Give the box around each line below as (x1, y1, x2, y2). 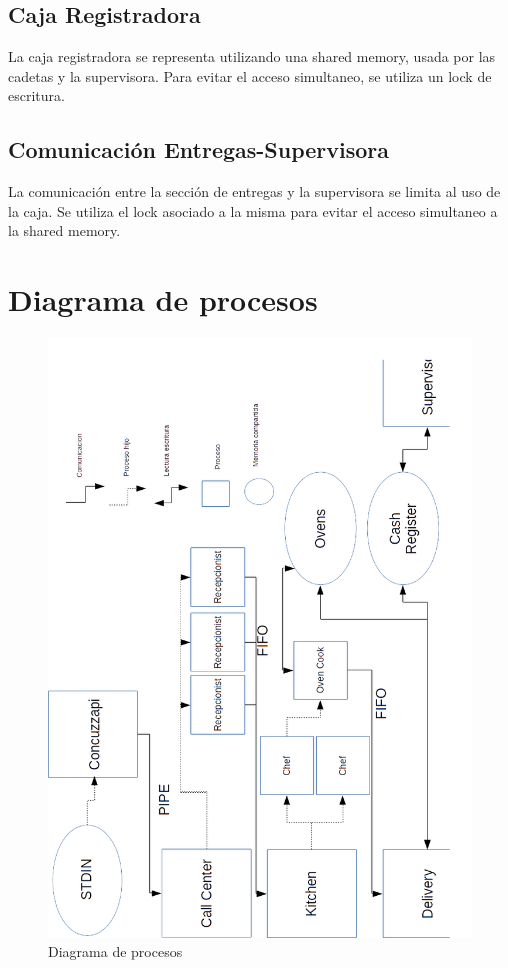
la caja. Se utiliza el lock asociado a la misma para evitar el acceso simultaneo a (8, 200, 498, 221)
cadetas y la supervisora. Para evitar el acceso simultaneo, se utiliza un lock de (8, 65, 492, 86)
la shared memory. (8, 220, 121, 241)
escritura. (8, 85, 65, 106)
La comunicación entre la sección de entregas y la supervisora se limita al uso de (8, 181, 501, 202)
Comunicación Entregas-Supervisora (8, 134, 390, 165)
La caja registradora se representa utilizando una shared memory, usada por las (8, 46, 496, 67)
